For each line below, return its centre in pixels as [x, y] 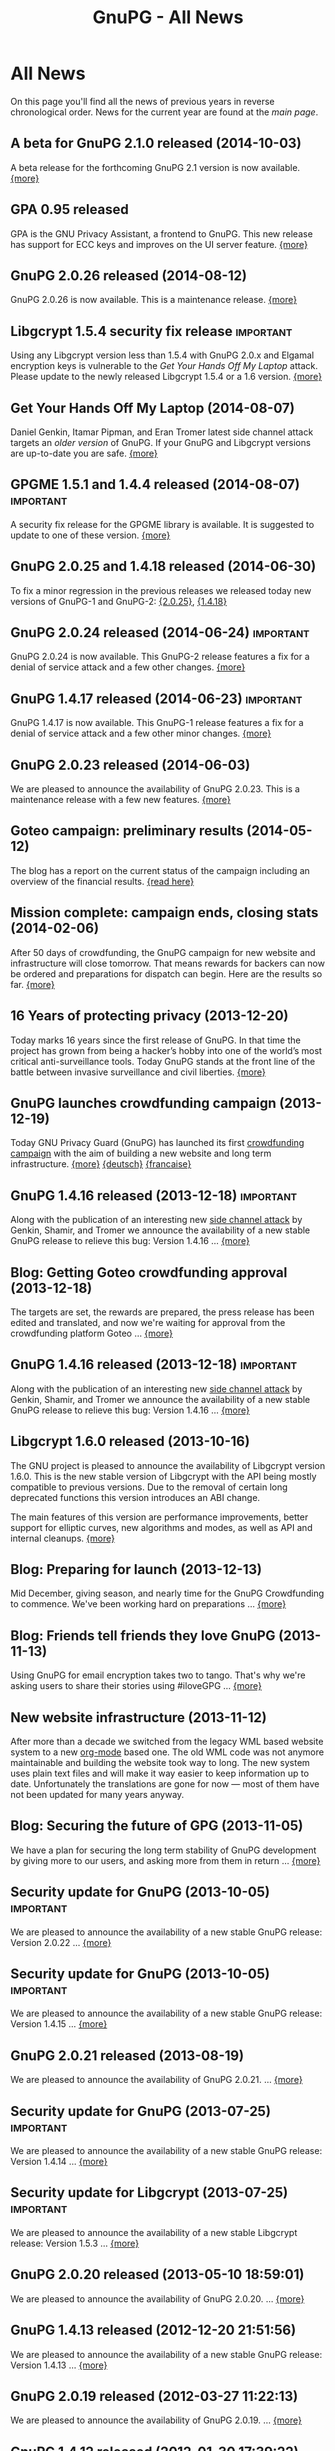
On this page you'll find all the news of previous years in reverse [142, 101]
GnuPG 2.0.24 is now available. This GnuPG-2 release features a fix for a [160, 657]
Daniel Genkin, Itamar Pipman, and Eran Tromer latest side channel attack [162, 432]
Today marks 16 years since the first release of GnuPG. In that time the [156, 1040]
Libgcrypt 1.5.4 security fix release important [151, 331]
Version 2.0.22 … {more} [61, 1942]
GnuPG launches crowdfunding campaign [143, 1102]
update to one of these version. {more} [90, 535]
